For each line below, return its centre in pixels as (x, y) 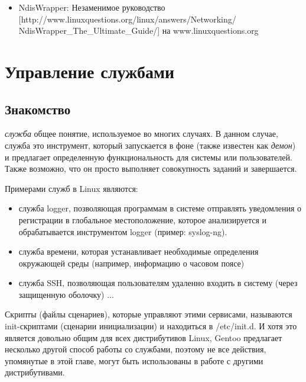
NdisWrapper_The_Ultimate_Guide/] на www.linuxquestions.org (139, 31)
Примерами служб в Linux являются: (71, 188)
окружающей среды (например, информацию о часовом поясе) (131, 263)
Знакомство (38, 109)
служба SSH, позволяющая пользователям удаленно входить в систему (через (158, 283)
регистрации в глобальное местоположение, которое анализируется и (143, 219)
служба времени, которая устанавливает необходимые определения (139, 251)
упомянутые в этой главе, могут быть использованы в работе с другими (134, 360)
